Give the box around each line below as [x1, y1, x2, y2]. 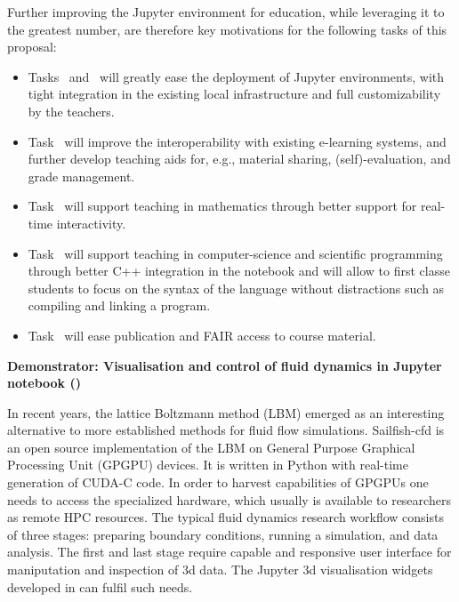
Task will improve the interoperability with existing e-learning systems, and [28, 132, 447, 150]
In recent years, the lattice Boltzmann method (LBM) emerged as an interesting [7, 403, 445, 421]
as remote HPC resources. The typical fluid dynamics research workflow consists [7, 508, 444, 526]
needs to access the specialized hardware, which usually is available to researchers [7, 490, 451, 509]
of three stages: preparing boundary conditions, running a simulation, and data [7, 525, 439, 543]
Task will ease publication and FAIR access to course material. [28, 325, 376, 344]
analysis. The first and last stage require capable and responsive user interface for [7, 542, 452, 561]
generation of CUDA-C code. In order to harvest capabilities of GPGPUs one [7, 473, 429, 492]
